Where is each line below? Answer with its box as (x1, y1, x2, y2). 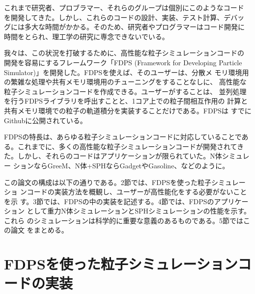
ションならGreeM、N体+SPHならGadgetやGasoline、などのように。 (13, 160, 229, 170)
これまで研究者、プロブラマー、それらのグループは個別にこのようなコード (4, 2, 244, 12)
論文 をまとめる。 (10, 225, 68, 235)
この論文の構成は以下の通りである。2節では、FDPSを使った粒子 (4, 177, 212, 187)
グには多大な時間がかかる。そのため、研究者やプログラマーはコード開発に (4, 22, 245, 32)
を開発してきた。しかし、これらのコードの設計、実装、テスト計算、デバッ (4, 12, 245, 22)
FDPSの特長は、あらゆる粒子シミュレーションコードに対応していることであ (4, 132, 249, 142)
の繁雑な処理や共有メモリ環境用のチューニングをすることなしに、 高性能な (4, 77, 247, 87)
